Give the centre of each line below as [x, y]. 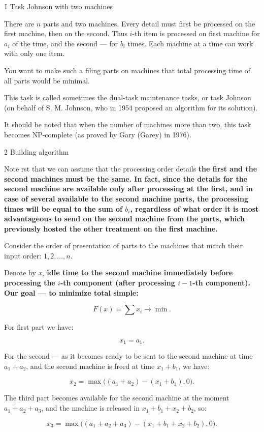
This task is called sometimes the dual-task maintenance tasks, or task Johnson [128, 97]
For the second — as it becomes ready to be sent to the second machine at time [128, 356]
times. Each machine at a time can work [190, 43]
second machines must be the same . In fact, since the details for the [126, 178]
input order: [23, 255]
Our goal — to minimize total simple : [71, 292]
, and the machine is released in [90, 408]
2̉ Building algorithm [37, 151]
